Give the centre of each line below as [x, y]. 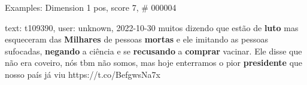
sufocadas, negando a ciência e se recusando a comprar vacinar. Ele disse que [153, 51]
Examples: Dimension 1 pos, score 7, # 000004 [91, 7]
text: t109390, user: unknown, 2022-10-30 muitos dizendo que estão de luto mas [152, 27]
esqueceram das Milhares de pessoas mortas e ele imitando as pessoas [136, 39]
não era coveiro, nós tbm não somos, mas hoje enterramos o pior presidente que [154, 63]
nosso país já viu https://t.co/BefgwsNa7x [83, 74]
